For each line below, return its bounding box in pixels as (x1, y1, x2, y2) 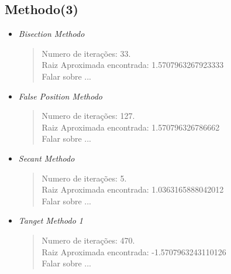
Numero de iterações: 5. (42, 172, 127, 184)
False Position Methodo (18, 90, 102, 102)
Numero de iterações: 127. (42, 109, 135, 122)
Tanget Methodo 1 (18, 214, 84, 227)
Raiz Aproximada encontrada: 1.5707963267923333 (42, 59, 224, 71)
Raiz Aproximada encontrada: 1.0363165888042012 (42, 183, 224, 196)
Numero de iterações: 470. (42, 234, 135, 246)
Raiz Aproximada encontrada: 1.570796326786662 (42, 121, 220, 133)
